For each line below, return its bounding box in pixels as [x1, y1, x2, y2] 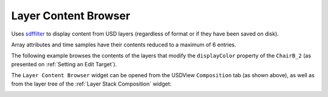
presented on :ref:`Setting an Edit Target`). [11, 60, 117, 67]
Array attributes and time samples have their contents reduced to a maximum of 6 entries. [11, 41, 236, 48]
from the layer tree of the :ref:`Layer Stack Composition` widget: [11, 80, 172, 87]
